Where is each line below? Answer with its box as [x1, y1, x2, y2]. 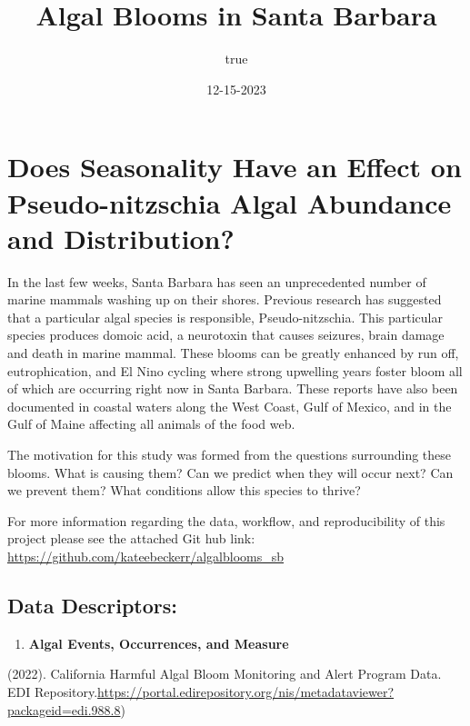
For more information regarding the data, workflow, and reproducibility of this [7, 511, 445, 530]
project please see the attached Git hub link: [7, 529, 255, 548]
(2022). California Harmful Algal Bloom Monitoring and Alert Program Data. [7, 664, 442, 683]
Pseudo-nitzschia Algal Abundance [7, 184, 452, 221]
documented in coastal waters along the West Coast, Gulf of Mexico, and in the [7, 396, 452, 415]
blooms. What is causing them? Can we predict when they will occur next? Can [7, 462, 454, 482]
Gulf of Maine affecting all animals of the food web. [7, 414, 295, 433]
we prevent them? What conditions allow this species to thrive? [7, 481, 361, 500]
